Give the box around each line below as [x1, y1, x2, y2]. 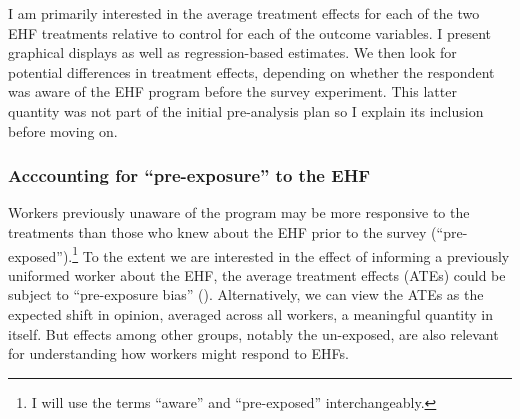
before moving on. [8, 120, 118, 141]
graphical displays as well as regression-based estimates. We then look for [8, 42, 457, 63]
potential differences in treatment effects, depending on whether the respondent [8, 61, 495, 82]
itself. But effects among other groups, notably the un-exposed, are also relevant [8, 323, 499, 344]
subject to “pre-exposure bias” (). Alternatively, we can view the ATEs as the [8, 284, 484, 305]
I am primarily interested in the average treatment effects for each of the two [8, 3, 480, 23]
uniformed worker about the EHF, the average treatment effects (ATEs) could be [8, 264, 506, 285]
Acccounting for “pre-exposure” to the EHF [8, 163, 371, 188]
